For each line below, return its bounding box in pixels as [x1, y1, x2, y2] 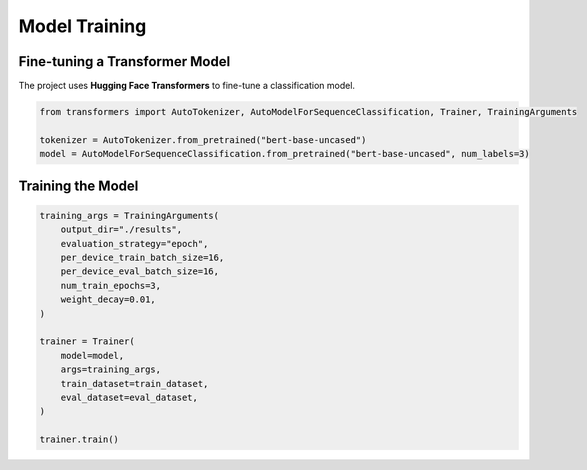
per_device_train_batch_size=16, [60, 251, 225, 263]
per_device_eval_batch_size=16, [60, 266, 220, 277]
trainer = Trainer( [39, 336, 135, 347]
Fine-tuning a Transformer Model [18, 53, 231, 70]
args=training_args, [60, 364, 162, 375]
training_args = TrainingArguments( [39, 210, 220, 221]
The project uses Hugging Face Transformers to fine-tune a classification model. [18, 80, 355, 92]
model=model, [60, 350, 125, 361]
